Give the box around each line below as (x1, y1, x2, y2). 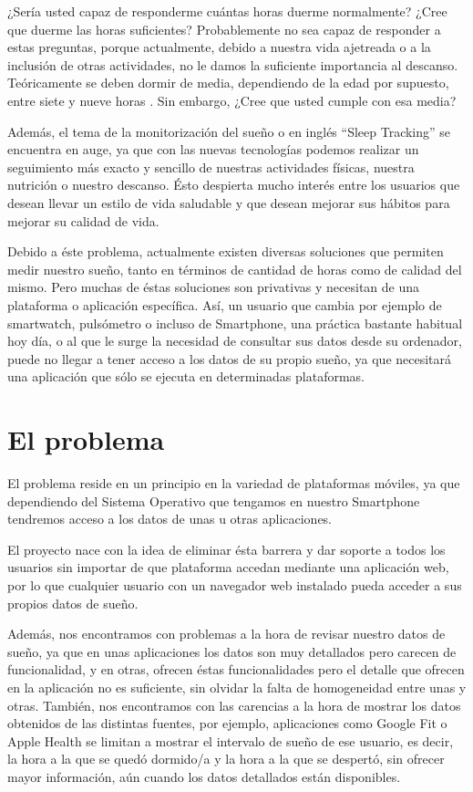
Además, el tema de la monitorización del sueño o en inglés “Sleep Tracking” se (7, 121, 451, 141)
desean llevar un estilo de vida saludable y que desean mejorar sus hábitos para (7, 193, 450, 212)
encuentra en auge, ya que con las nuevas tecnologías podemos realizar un (7, 140, 419, 159)
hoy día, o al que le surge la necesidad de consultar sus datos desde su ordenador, (7, 331, 462, 350)
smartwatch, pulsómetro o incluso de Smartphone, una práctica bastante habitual (7, 313, 463, 332)
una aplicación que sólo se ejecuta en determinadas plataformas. (7, 367, 365, 386)
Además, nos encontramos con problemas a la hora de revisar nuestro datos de (7, 624, 446, 643)
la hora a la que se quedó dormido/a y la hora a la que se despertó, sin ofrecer (7, 749, 445, 768)
